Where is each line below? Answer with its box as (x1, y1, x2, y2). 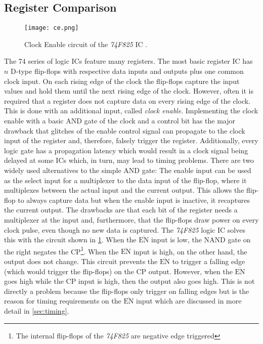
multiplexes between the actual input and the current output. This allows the (4, 185, 244, 195)
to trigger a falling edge (172, 255, 245, 266)
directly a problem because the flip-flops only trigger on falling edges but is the (4, 285, 249, 296)
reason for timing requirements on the (4, 295, 121, 306)
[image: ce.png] (24, 24, 79, 32)
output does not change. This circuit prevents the (4, 255, 158, 266)
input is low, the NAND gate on (151, 234, 251, 245)
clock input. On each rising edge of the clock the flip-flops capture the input (4, 75, 240, 86)
